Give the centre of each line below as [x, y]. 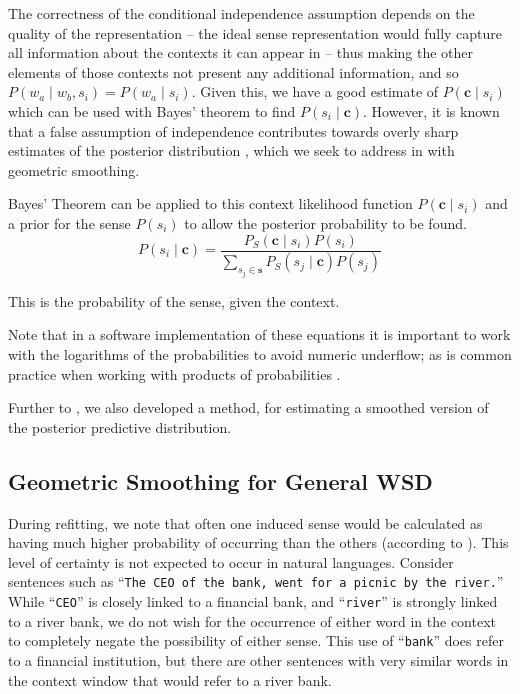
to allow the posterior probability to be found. [325, 222]
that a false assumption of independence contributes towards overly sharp [233, 130]
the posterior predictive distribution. [120, 426]
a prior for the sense [69, 222]
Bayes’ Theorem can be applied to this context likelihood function [210, 203]
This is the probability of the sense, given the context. [174, 300]
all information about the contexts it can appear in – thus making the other [241, 52]
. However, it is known [431, 110]
